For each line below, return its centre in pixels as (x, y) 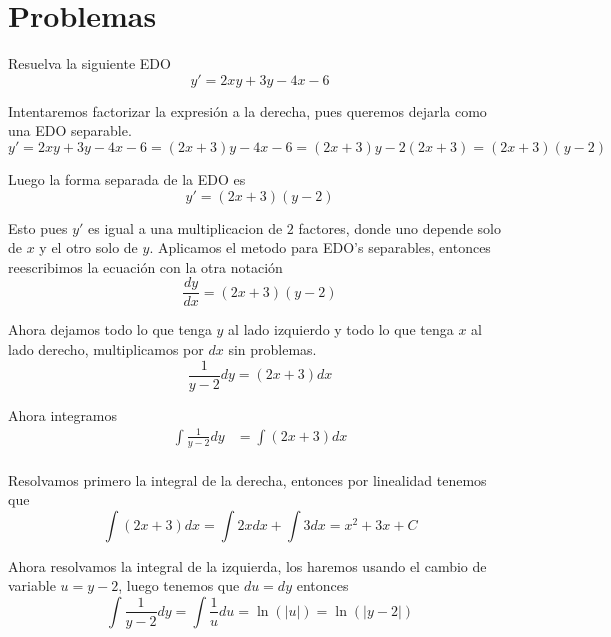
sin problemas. (272, 348)
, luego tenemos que (179, 585)
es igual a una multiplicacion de (185, 227)
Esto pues (38, 227)
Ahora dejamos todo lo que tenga (110, 329)
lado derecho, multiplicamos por (106, 348)
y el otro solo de (88, 247)
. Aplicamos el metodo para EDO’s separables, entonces (320, 247)
